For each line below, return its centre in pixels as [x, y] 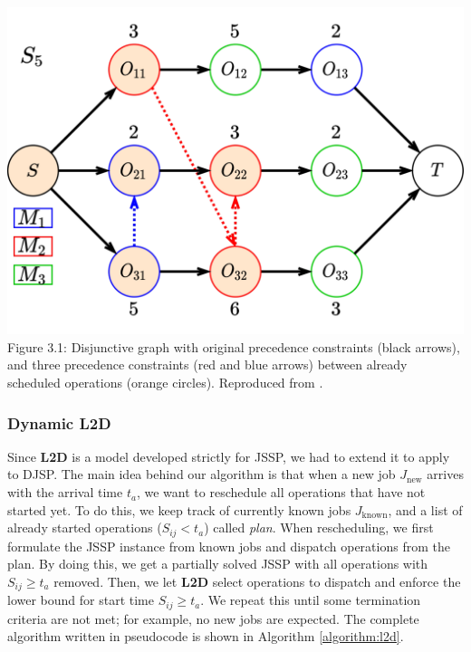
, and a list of [425, 509]
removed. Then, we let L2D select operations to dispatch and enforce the [257, 581]
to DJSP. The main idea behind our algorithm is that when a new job [202, 474]
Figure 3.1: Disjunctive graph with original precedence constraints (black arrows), [234, 346]
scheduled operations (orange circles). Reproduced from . [165, 383]
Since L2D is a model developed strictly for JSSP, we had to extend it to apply [229, 456]
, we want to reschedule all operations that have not [281, 492]
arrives [445, 474]
